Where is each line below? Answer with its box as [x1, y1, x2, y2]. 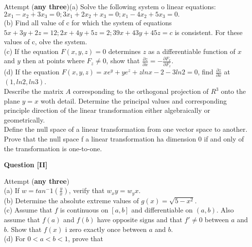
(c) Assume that [4, 205, 53, 215]
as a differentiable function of [148, 46, 235, 56]
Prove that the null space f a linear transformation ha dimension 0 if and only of [4, 134, 244, 144]
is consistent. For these [175, 27, 243, 37]
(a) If [4, 185, 19, 195]
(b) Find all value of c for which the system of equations [4, 18, 172, 28]
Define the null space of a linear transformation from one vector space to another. [4, 124, 248, 134]
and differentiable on [131, 205, 193, 215]
